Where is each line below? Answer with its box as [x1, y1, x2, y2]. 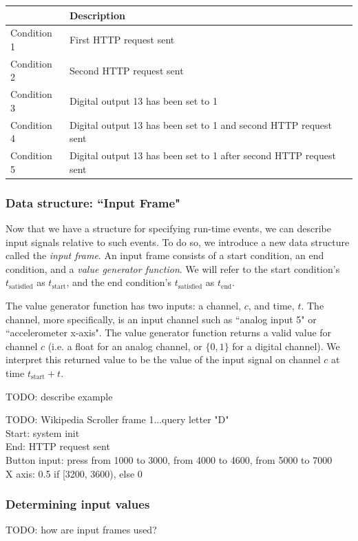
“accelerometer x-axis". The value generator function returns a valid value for [6, 325, 332, 340]
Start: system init [6, 425, 80, 440]
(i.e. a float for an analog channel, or [48, 338, 202, 353]
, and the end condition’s [66, 275, 171, 289]
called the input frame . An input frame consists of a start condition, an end [6, 248, 324, 263]
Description [69, 8, 125, 22]
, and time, [248, 298, 295, 312]
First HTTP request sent [69, 32, 175, 47]
